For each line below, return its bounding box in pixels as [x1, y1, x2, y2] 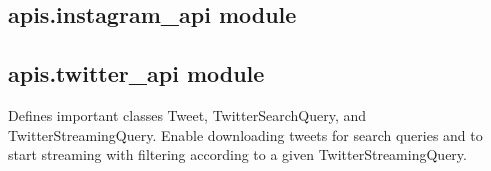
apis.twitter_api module [8, 58, 265, 89]
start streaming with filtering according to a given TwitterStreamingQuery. [8, 144, 467, 165]
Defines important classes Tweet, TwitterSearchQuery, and [8, 104, 367, 125]
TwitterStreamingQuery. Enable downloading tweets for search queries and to [8, 124, 483, 145]
